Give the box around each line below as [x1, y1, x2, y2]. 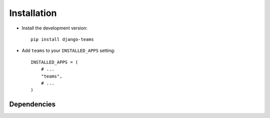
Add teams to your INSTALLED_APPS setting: [21, 47, 115, 53]
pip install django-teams [30, 36, 94, 42]
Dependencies [9, 100, 56, 108]
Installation [9, 7, 57, 18]
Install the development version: [21, 25, 87, 31]
